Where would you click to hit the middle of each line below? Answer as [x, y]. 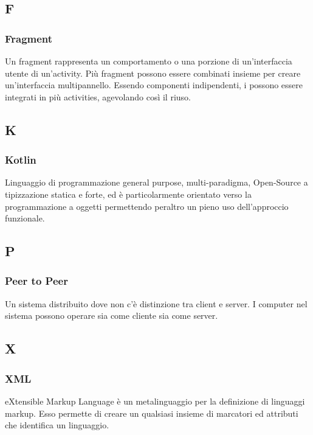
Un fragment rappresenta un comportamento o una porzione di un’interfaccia [149, 61]
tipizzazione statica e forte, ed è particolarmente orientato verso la [128, 194]
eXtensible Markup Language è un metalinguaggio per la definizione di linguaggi [155, 401]
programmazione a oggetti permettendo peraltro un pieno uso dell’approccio [147, 206]
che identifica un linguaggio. [57, 425]
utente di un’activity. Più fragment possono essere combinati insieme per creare [153, 73]
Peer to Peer [36, 281]
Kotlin [21, 160]
